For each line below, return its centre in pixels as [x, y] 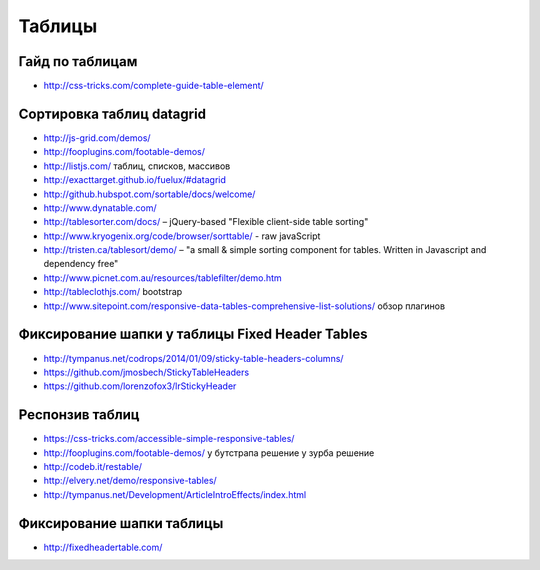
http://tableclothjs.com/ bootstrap [113, 292]
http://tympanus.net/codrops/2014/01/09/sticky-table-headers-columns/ [193, 358]
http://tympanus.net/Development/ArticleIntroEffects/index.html [175, 494]
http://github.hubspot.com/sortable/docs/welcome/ [149, 194]
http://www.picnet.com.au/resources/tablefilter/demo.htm [162, 277]
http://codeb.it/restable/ [93, 467]
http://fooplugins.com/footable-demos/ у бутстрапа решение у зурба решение [209, 452]
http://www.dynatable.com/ [100, 207]
